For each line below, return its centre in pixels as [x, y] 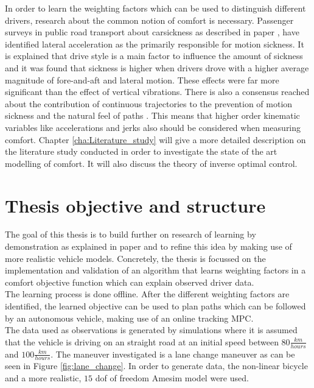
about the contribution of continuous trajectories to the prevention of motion [149, 103]
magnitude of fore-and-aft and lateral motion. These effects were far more [142, 79]
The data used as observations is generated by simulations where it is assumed [151, 330]
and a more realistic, [43, 378]
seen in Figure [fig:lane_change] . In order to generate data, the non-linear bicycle [156, 366]
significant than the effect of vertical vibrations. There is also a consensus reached [157, 92]
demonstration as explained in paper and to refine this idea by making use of [148, 246]
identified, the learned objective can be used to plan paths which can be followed [155, 306]
